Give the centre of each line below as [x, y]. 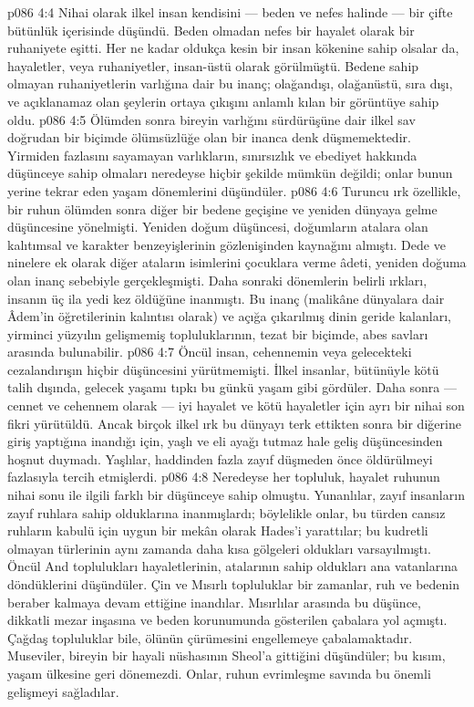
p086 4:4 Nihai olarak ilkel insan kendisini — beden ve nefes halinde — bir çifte [230, 12]
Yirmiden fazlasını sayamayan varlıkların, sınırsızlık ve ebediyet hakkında [212, 155]
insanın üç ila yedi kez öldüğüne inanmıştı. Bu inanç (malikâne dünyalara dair [226, 298]
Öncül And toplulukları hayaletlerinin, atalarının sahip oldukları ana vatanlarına [232, 566]
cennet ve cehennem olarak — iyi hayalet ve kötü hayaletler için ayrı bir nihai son [236, 405]
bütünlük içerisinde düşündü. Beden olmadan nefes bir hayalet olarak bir [211, 30]
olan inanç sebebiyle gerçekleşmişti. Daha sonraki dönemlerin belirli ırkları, [217, 280]
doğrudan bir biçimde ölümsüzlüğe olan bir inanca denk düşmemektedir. [209, 137]
